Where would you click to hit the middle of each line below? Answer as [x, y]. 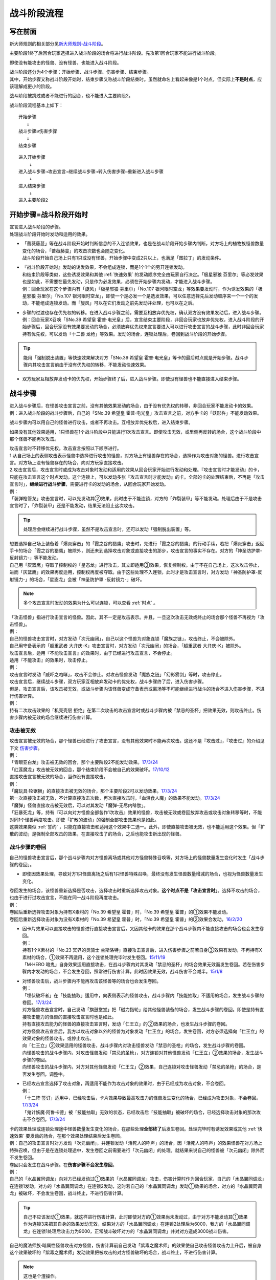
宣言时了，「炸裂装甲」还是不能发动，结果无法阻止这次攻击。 [73, 506]
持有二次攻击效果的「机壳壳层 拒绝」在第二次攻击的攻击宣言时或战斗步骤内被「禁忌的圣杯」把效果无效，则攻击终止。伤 [135, 710]
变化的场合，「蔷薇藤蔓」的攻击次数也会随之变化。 [75, 250]
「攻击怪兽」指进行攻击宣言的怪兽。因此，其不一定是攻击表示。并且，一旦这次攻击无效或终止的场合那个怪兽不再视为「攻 [137, 617]
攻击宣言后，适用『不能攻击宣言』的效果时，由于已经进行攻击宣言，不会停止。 [92, 653]
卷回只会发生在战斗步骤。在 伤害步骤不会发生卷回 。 [63, 1164]
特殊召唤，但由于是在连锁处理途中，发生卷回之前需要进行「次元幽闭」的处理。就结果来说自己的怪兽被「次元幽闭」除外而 [137, 1150]
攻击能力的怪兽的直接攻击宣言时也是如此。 [71, 1017]
